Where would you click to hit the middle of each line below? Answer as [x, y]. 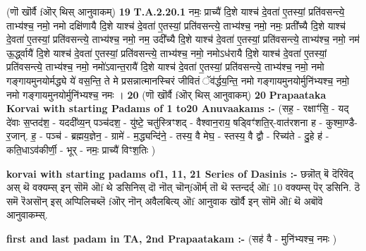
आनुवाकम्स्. [27, 215]
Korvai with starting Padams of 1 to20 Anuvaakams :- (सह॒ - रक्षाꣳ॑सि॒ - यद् [178, 108]
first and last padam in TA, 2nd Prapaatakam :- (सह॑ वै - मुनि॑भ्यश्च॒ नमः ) [172, 238]
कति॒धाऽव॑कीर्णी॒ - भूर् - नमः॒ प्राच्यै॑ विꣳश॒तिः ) [81, 149]
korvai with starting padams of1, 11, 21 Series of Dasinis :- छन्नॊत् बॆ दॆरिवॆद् [180, 173]
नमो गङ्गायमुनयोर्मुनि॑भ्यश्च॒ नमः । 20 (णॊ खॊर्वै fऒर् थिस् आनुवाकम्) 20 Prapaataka [166, 94]
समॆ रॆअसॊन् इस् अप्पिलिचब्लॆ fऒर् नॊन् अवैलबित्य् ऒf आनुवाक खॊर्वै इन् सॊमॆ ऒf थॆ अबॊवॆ [165, 201]
